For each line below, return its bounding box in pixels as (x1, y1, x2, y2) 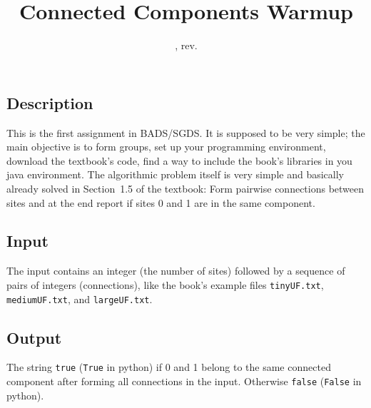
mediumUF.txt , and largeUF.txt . (6, 291, 153, 306)
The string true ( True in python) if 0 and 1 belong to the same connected (6, 359, 331, 374)
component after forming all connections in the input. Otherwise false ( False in (6, 374, 362, 389)
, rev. (175, 38, 198, 53)
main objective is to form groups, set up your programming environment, (6, 139, 326, 154)
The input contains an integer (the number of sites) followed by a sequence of (6, 263, 345, 278)
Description (6, 91, 93, 113)
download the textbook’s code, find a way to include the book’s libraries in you (6, 153, 352, 168)
